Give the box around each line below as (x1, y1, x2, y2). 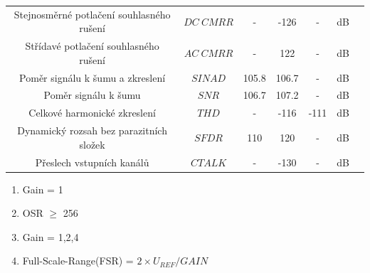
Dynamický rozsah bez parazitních (17, 123, 167, 138)
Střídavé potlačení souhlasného (25, 38, 159, 53)
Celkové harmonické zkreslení (28, 105, 156, 120)
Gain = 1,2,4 (22, 229, 79, 244)
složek (79, 136, 105, 151)
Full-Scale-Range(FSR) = (22, 253, 134, 268)
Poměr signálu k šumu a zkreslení (19, 70, 166, 85)
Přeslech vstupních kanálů (35, 154, 149, 169)
